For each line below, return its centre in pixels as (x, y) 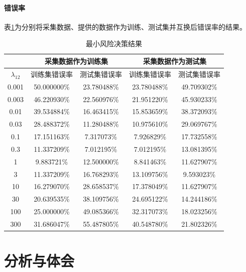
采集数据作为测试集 (174, 61)
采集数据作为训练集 (76, 61)
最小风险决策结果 (114, 43)
